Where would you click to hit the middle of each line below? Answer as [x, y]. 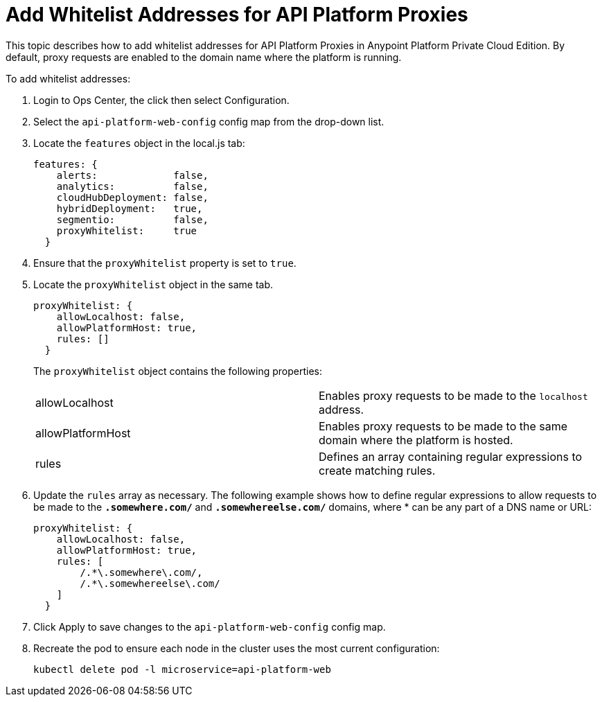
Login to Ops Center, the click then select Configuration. [161, 100]
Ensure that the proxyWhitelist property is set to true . [165, 263]
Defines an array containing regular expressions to [451, 456]
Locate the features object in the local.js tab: [139, 143]
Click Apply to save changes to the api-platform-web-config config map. [210, 626]
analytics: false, [132, 186]
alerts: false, [132, 175]
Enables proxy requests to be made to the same [443, 426]
